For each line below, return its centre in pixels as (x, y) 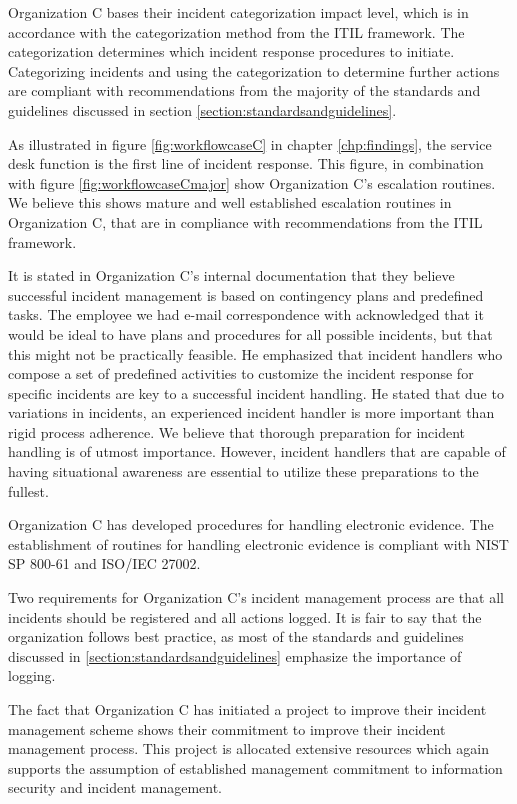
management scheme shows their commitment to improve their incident (227, 728)
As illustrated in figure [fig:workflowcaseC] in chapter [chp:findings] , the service (250, 143)
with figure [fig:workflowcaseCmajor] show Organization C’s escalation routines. (252, 182)
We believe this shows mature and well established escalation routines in (230, 202)
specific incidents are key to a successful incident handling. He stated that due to (256, 392)
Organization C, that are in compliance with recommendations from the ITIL (245, 221)
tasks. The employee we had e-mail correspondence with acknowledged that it (246, 314)
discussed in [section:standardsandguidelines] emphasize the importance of (235, 655)
